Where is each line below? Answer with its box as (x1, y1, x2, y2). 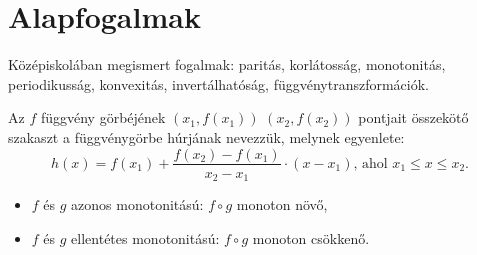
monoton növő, (236, 194, 328, 215)
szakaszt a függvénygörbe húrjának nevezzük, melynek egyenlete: (8, 126, 405, 147)
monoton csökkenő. (252, 227, 370, 248)
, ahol (353, 156, 388, 171)
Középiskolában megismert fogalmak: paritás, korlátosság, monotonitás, (8, 54, 446, 75)
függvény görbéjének (40, 107, 166, 128)
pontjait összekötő (358, 107, 469, 128)
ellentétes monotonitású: (71, 227, 220, 248)
